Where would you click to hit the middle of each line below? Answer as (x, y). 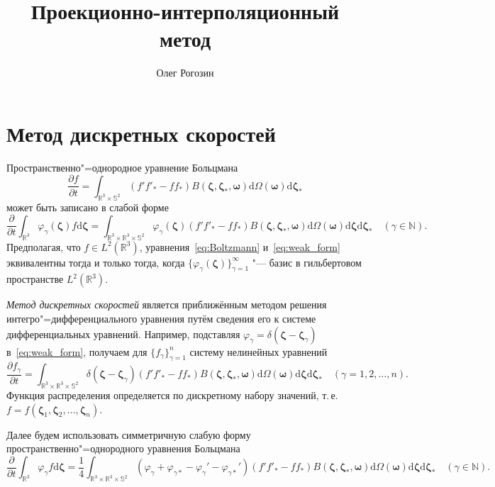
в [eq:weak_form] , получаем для (77, 351)
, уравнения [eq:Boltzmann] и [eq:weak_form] (240, 246)
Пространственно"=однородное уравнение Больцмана (122, 167)
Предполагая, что (44, 246)
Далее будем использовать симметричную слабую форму (129, 434)
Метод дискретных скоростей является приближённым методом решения (167, 304)
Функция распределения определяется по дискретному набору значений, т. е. (172, 395)
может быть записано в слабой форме (88, 207)
